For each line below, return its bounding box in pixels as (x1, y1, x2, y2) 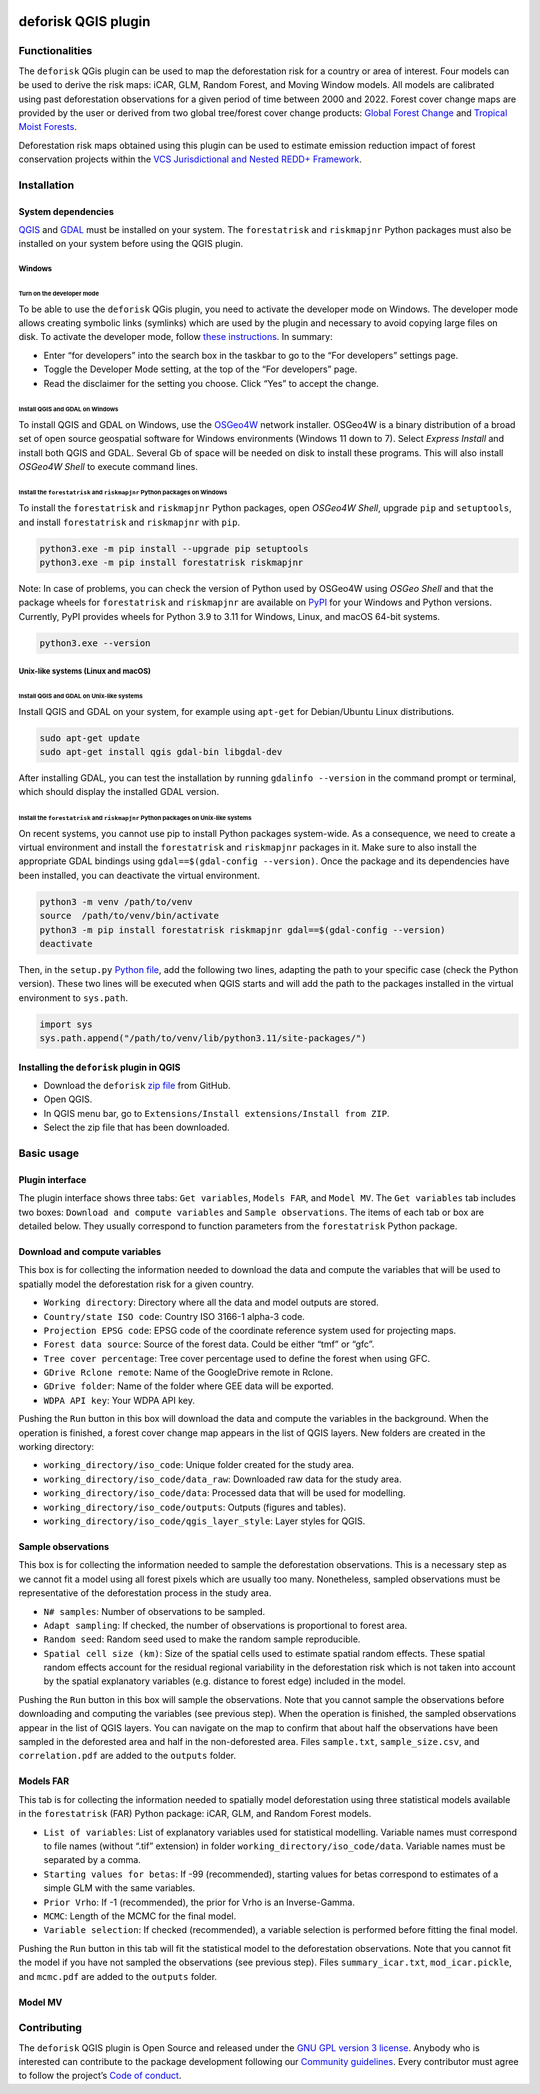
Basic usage (18, 1146, 80, 1160)
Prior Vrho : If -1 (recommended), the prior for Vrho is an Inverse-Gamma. (43, 1896, 355, 1908)
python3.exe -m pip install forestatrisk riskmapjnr (39, 557, 304, 569)
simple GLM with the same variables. (43, 1882, 196, 1894)
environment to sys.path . (18, 991, 129, 1004)
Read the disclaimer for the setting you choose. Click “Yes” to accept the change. (43, 377, 379, 389)
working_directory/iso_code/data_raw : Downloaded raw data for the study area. (43, 1473, 402, 1485)
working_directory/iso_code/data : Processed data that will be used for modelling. (43, 1487, 406, 1499)
